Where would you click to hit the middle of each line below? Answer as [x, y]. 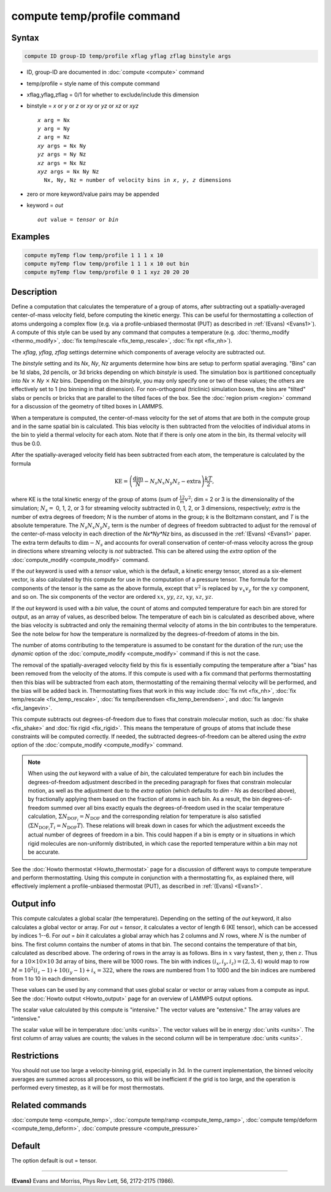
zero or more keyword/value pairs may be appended [93, 194]
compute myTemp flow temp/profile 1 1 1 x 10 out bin [107, 264]
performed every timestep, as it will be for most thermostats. [88, 1088]
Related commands [49, 1105]
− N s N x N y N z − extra [173, 482]
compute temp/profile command [96, 16]
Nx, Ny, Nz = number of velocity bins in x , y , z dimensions [138, 180]
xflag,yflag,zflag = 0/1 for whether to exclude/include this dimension [113, 95]
